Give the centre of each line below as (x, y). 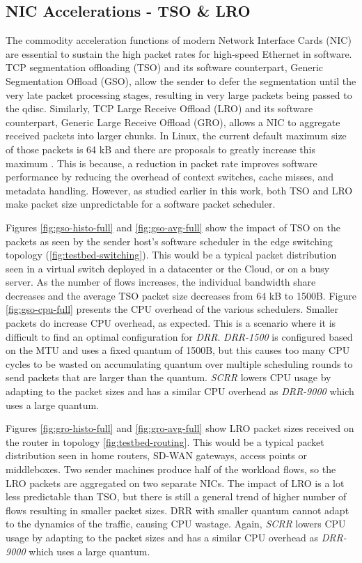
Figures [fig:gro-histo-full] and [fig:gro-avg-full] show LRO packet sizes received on (180, 428)
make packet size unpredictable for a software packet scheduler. (141, 204)
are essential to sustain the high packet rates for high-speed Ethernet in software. (179, 53)
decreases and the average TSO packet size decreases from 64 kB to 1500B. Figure (181, 295)
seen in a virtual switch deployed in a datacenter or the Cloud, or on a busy (168, 268)
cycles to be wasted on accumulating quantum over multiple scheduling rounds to (179, 363)
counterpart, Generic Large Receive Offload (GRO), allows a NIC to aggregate (173, 122)
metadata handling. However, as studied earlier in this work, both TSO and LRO (179, 190)
